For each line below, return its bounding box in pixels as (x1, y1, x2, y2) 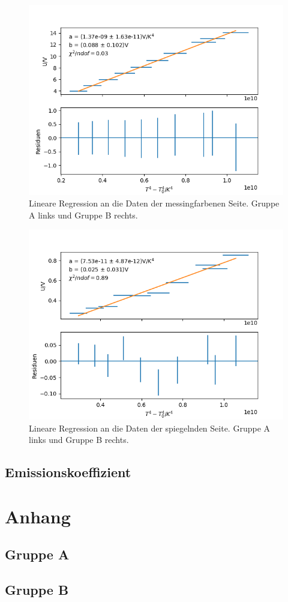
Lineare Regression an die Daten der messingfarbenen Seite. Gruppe (29, 197, 280, 209)
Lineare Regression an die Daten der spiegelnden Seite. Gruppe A (29, 421, 271, 434)
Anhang (5, 504, 71, 528)
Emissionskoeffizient (5, 463, 131, 481)
